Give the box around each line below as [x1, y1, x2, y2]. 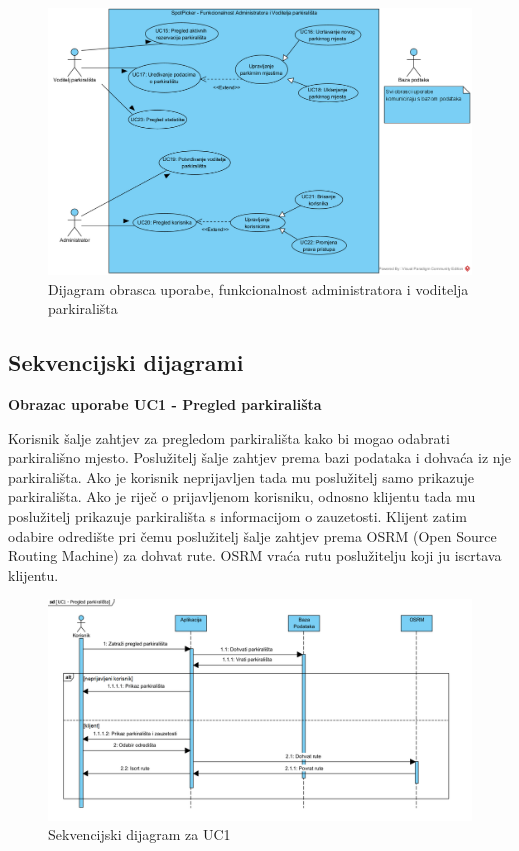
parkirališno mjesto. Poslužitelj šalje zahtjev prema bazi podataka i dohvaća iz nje [8, 447, 512, 468]
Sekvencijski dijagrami [8, 347, 244, 378]
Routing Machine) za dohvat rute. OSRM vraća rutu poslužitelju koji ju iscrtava [8, 545, 502, 566]
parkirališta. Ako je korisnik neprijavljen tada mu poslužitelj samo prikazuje [8, 466, 475, 487]
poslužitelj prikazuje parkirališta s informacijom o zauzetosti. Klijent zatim [8, 506, 467, 527]
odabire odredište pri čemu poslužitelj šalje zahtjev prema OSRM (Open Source [8, 525, 497, 546]
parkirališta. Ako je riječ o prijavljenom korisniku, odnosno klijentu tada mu [8, 486, 476, 507]
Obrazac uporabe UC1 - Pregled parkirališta [8, 394, 322, 415]
